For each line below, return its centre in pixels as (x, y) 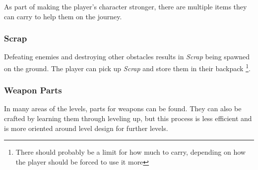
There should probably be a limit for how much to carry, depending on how (130, 152)
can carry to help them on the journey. (63, 16)
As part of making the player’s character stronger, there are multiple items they (126, 6)
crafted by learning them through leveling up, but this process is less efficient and (128, 118)
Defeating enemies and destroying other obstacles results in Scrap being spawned (127, 57)
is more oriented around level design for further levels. (86, 128)
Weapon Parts (33, 90)
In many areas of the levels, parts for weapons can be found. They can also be (123, 108)
